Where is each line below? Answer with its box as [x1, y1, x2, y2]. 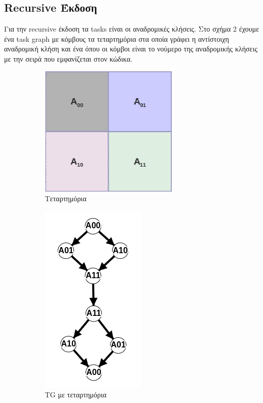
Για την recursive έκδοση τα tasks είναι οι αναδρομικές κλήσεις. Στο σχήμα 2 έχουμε [4, 23, 259, 34]
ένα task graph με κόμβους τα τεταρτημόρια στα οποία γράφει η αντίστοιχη [4, 33, 229, 44]
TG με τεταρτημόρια [45, 389, 107, 400]
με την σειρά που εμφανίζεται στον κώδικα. [4, 53, 133, 64]
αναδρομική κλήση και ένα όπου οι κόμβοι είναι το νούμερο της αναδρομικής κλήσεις [4, 43, 257, 54]
